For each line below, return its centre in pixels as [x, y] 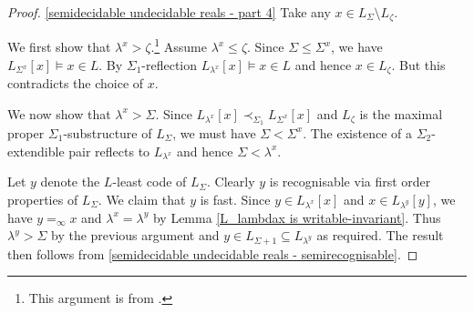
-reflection [170, 64]
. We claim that [142, 199]
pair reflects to [109, 151]
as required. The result [380, 235]
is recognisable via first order [350, 182]
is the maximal [401, 113]
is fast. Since [235, 199]
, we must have [214, 132]
